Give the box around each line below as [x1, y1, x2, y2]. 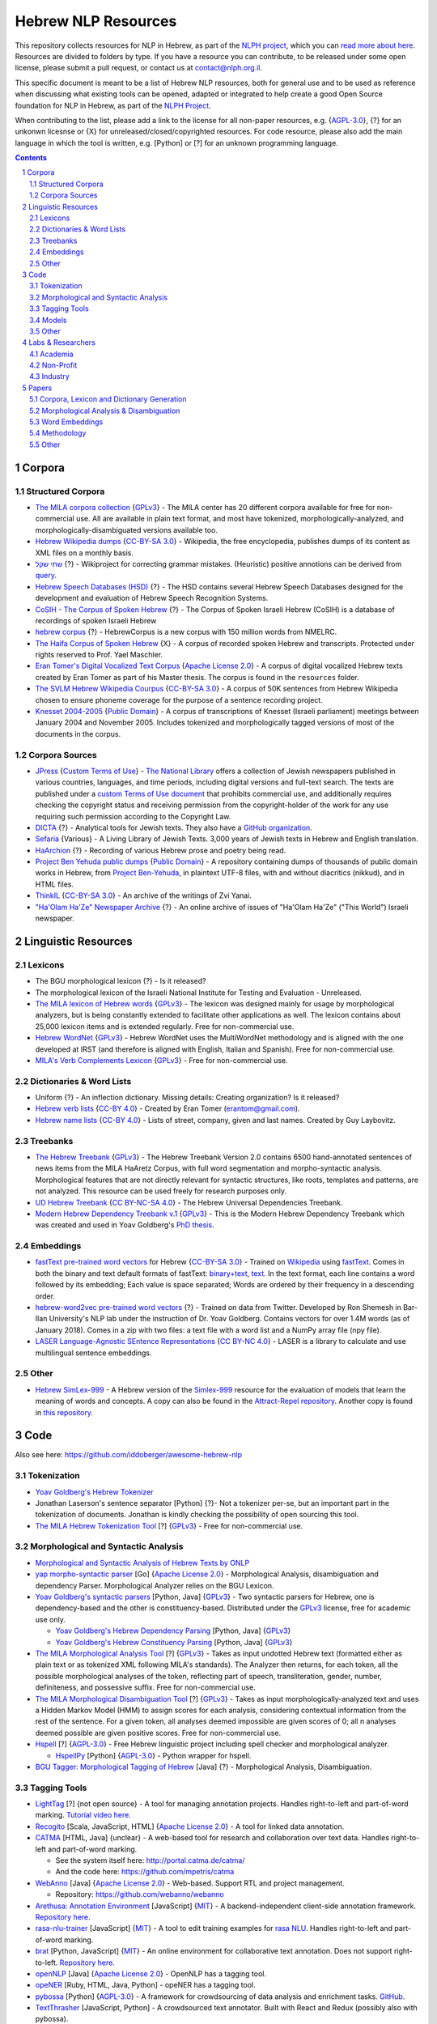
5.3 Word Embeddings [29, 417, 104, 427]
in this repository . [35, 1407, 93, 1417]
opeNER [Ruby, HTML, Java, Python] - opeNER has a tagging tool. [35, 1980, 257, 1990]
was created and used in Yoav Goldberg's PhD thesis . [35, 1220, 214, 1230]
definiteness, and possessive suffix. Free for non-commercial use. [35, 1682, 257, 1692]
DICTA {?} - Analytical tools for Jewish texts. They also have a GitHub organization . [35, 823, 313, 832]
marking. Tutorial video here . [35, 1810, 131, 1820]
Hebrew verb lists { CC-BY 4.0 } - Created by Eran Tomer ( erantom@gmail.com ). [35, 1103, 300, 1113]
